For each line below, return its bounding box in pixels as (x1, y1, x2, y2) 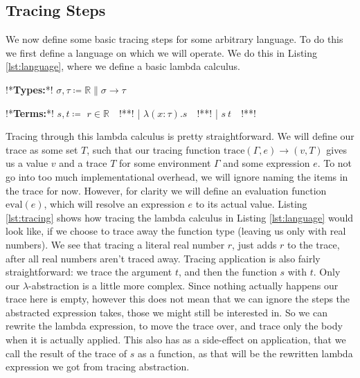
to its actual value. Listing (195, 197, 307, 211)
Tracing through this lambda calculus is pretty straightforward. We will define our (6, 129, 354, 143)
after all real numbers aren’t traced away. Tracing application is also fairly (6, 251, 321, 265)
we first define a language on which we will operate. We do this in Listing (6, 45, 318, 60)
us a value (6, 156, 48, 170)
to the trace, (287, 237, 340, 251)
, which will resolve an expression (44, 197, 185, 211)
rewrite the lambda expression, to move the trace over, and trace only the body (6, 318, 343, 333)
